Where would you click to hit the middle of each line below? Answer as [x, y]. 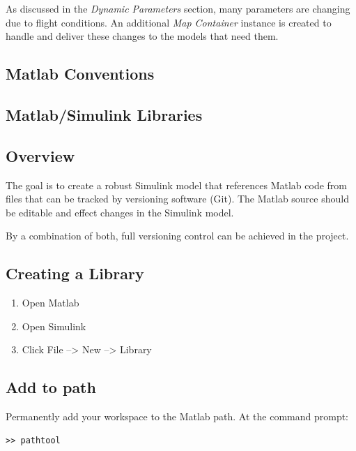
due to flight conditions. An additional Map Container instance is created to [169, 22]
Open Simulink [54, 326]
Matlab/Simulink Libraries [104, 114]
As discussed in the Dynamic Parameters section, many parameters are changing [178, 8]
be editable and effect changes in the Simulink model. [120, 212]
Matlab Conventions [80, 74]
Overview [40, 155]
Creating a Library [75, 273]
